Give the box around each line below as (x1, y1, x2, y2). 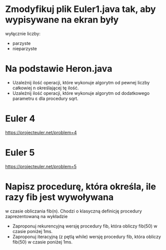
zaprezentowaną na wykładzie (5, 213, 68, 219)
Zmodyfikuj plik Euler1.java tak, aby (5, 3, 156, 15)
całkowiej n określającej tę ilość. (12, 85, 79, 91)
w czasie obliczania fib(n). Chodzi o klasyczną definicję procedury (5, 208, 142, 214)
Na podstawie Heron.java (5, 63, 112, 74)
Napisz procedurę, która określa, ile (5, 181, 156, 192)
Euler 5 (5, 147, 35, 158)
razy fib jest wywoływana (5, 191, 114, 203)
